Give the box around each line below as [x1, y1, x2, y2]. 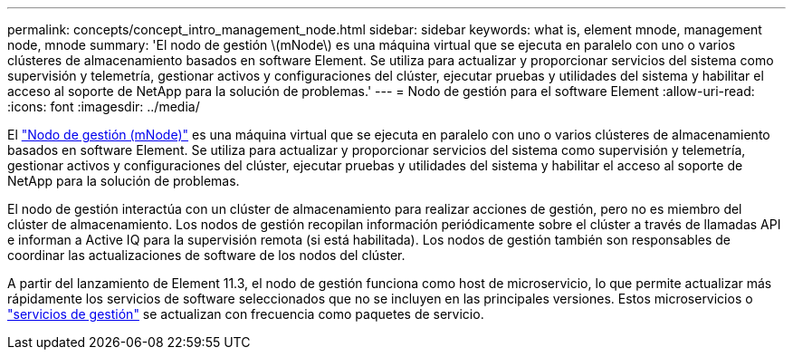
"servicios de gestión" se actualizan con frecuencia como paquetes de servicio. [7, 306, 484, 322]
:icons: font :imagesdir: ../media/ [7, 99, 200, 114]
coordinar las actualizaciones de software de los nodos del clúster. [7, 247, 406, 263]
